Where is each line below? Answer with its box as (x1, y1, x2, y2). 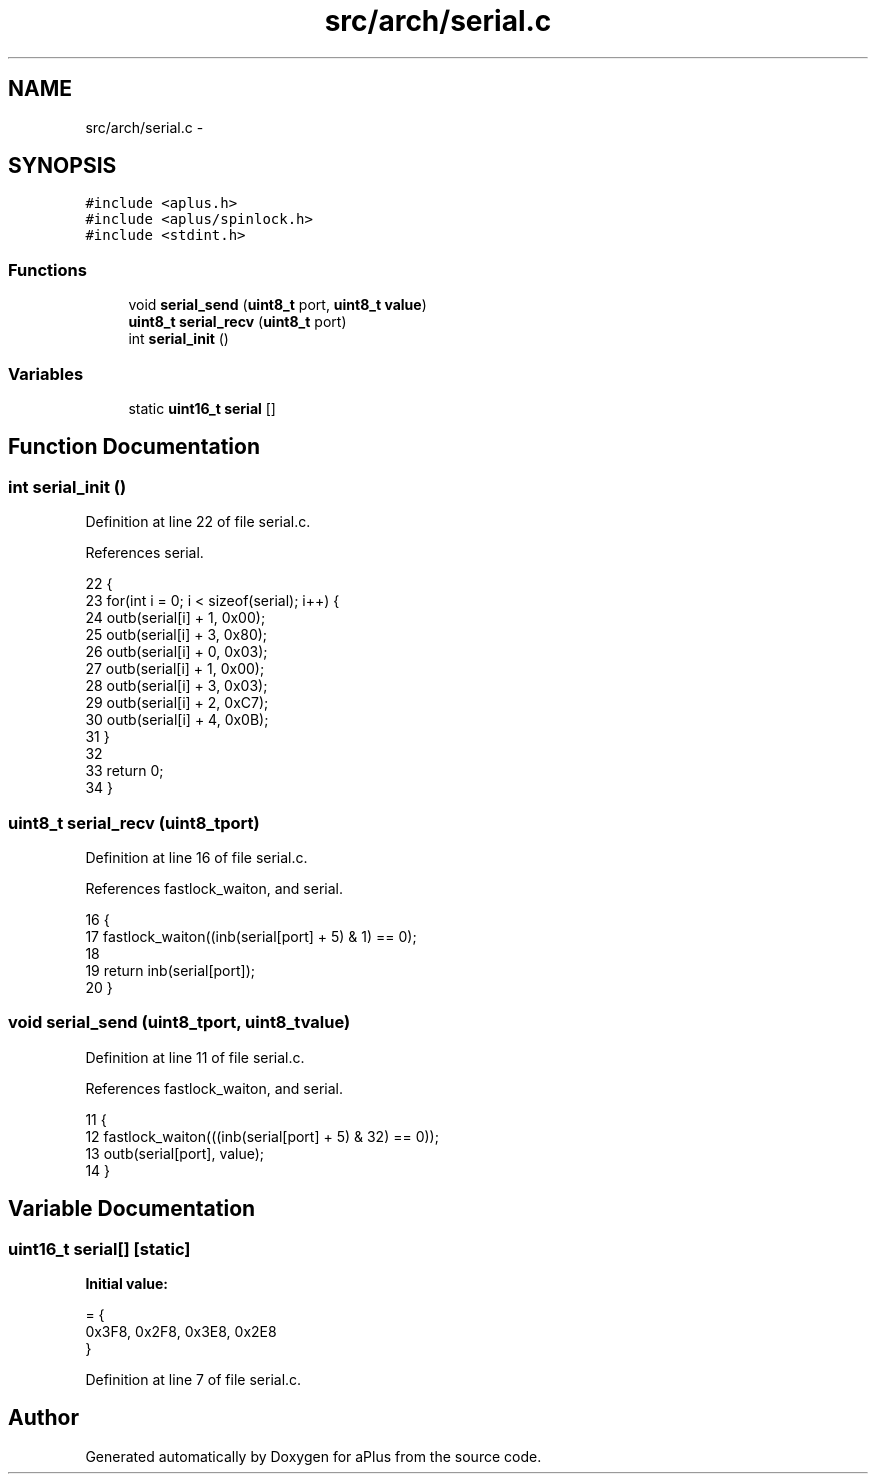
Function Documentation (8, 434, 260, 460)
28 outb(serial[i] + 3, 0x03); (85, 677, 268, 695)
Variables (8, 363, 84, 384)
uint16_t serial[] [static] (8, 1238, 191, 1259)
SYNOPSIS (8, 153, 117, 179)
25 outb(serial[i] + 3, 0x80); (85, 626, 268, 644)
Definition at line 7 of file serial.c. (85, 1370, 302, 1388)
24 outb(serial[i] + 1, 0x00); (85, 609, 266, 627)
